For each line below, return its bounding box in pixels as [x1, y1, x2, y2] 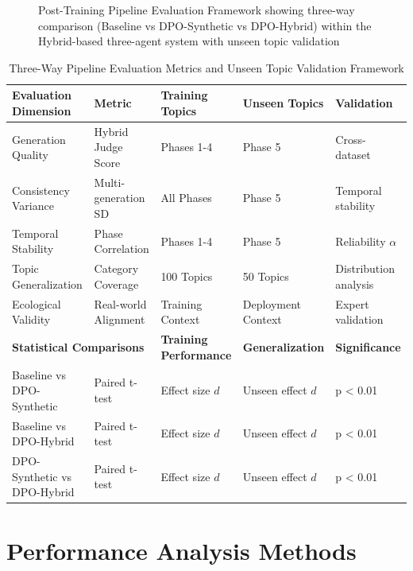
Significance [335, 338, 401, 355]
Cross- [335, 130, 366, 147]
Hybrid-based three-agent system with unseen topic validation [38, 33, 340, 49]
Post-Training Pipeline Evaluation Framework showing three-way [38, 2, 355, 17]
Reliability [335, 232, 386, 249]
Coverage [94, 275, 139, 292]
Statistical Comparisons [12, 338, 145, 355]
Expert [335, 295, 369, 312]
